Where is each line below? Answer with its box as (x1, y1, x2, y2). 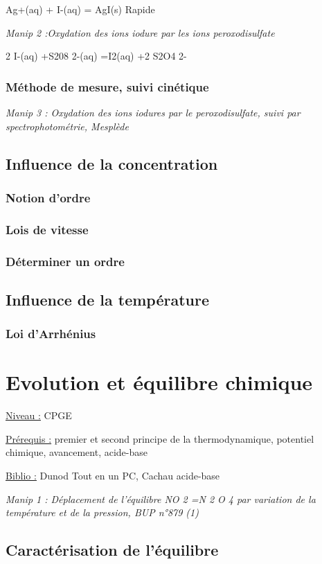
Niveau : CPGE (6, 408, 72, 423)
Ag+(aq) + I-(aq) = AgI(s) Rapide (6, 2, 155, 16)
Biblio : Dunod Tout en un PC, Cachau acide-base (6, 468, 220, 483)
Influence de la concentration (6, 152, 218, 174)
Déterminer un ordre (6, 252, 125, 270)
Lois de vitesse (6, 220, 89, 238)
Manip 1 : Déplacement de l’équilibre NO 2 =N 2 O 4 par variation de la (6, 491, 316, 506)
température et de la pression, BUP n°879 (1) (6, 505, 199, 520)
